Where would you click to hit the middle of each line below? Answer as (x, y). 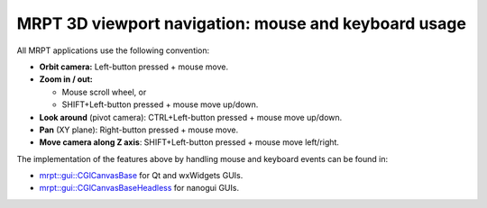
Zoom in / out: (66, 79)
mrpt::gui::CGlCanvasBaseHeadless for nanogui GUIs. (139, 188)
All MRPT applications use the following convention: (113, 50)
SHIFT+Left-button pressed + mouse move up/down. (160, 104)
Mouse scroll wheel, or (104, 92)
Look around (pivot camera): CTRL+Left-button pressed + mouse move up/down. (191, 117)
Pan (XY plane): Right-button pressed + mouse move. (139, 130)
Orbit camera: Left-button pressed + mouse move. (134, 67)
